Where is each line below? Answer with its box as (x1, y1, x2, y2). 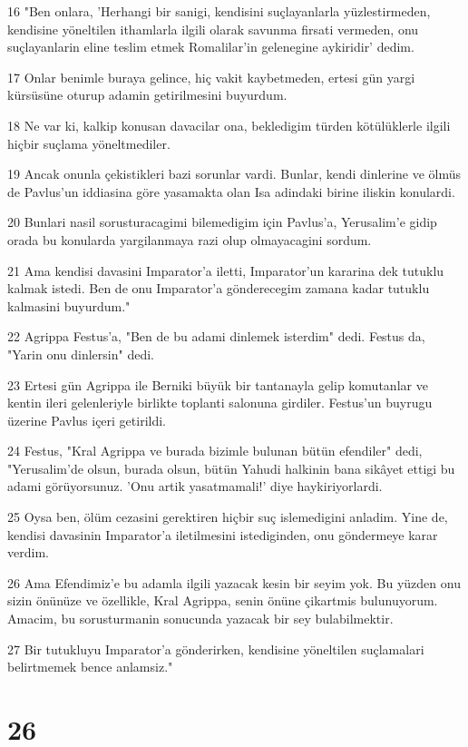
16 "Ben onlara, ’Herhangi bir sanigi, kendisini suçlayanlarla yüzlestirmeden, (7, 2, 431, 20)
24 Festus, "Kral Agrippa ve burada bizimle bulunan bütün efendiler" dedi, (7, 441, 423, 460)
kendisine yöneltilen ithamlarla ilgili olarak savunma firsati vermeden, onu (7, 19, 419, 38)
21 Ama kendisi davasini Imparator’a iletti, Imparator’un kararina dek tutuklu (7, 260, 444, 280)
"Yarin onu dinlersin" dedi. (7, 344, 154, 363)
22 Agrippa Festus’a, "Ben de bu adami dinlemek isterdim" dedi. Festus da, (7, 327, 425, 346)
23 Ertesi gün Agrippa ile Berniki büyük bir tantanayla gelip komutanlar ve (7, 375, 428, 394)
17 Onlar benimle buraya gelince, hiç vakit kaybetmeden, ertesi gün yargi (7, 67, 415, 86)
